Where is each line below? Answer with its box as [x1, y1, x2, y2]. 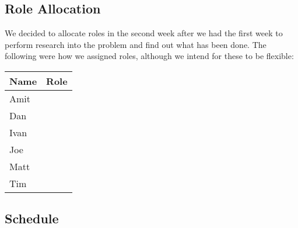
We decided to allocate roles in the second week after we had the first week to [5, 27, 283, 39]
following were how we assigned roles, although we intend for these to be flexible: [5, 50, 294, 62]
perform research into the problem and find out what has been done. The [5, 38, 267, 50]
